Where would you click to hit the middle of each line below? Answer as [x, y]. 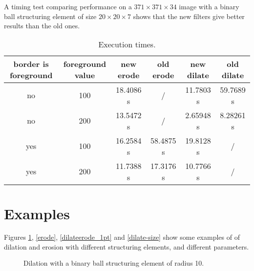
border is [31, 63]
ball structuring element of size [50, 16]
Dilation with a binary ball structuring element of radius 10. [114, 263]
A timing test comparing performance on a [68, 6]
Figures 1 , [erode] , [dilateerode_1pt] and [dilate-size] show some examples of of [122, 237]
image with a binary [209, 6]
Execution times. [127, 44]
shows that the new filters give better [189, 16]
